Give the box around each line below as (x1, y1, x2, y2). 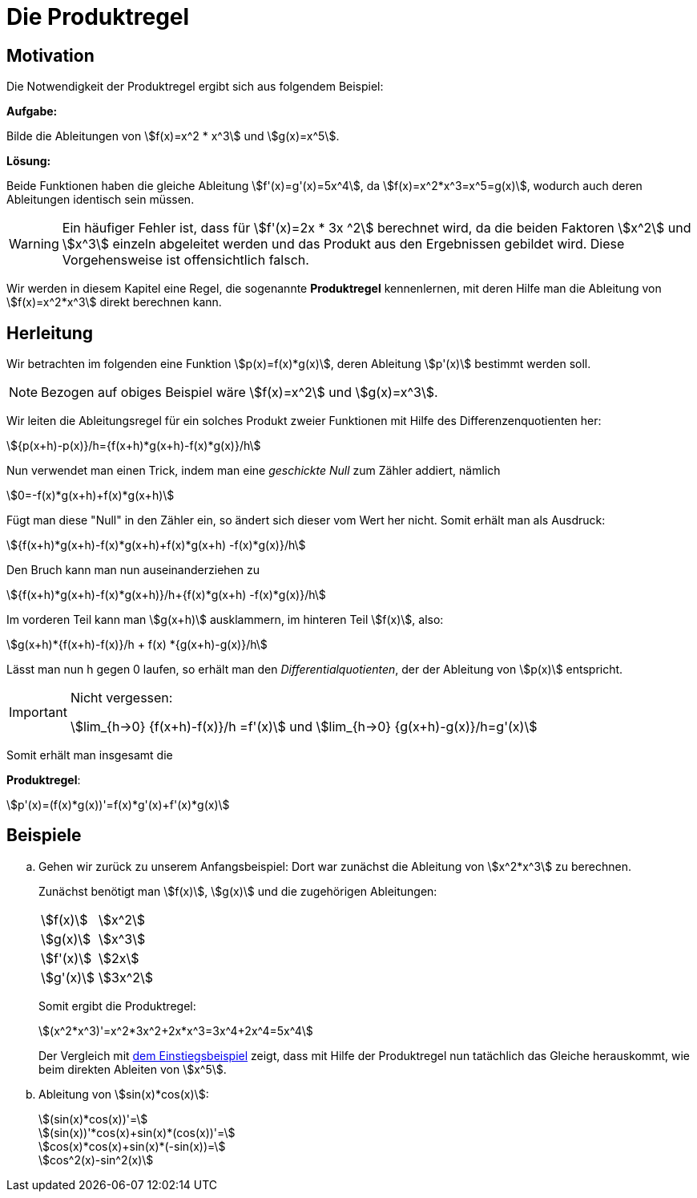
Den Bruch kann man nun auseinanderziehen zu (6, 563, 260, 577)
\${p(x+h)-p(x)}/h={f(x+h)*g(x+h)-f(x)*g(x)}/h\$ (6, 439, 261, 453)
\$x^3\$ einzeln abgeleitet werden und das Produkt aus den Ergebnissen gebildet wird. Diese (62, 236, 625, 253)
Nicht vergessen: (70, 690, 173, 706)
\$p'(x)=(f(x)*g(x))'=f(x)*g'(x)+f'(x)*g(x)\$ (6, 798, 230, 812)
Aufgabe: (6, 104, 58, 119)
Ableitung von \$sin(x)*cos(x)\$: (38, 1087, 209, 1101)
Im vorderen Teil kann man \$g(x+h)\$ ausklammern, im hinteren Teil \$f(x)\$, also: (6, 613, 444, 627)
